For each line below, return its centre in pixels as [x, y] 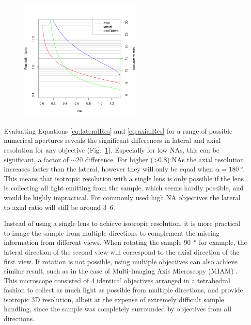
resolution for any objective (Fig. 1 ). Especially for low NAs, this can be [112, 149]
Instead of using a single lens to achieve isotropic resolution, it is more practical [122, 223]
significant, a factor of [36, 159]
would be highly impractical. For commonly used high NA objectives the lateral [122, 197]
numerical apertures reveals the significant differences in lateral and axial [112, 140]
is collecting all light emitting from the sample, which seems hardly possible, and [124, 188]
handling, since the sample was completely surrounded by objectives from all [118, 309]
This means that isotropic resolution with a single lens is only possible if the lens [124, 178]
